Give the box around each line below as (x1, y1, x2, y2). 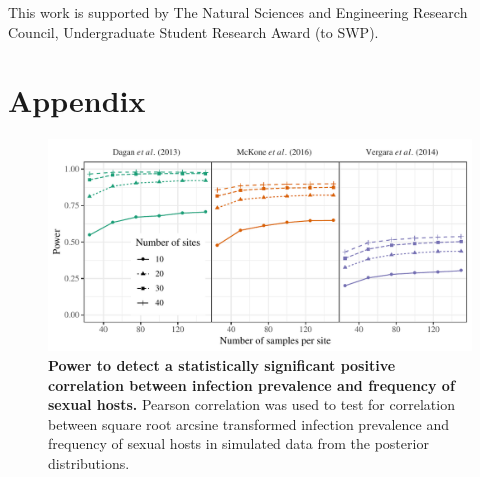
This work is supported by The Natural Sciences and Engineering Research (8, 2, 468, 22)
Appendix (8, 80, 146, 121)
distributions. (48, 452, 130, 473)
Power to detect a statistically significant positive (48, 354, 396, 375)
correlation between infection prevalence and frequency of (48, 374, 455, 395)
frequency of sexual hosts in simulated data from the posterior (48, 433, 429, 454)
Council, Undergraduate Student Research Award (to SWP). (8, 21, 379, 42)
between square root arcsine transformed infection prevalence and (48, 413, 450, 434)
